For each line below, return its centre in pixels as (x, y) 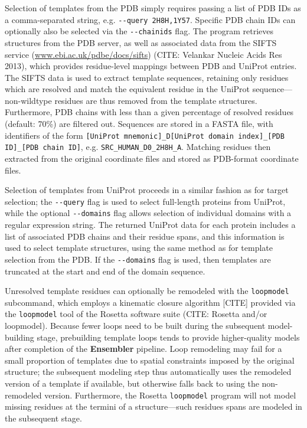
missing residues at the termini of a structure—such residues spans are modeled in (153, 406)
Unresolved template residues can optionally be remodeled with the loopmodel (147, 291)
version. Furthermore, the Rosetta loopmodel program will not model (170, 395)
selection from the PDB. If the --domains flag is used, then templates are (138, 259)
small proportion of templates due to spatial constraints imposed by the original (150, 360)
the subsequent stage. (43, 418)
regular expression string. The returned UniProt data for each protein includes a (150, 225)
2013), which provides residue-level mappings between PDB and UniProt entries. (151, 66)
